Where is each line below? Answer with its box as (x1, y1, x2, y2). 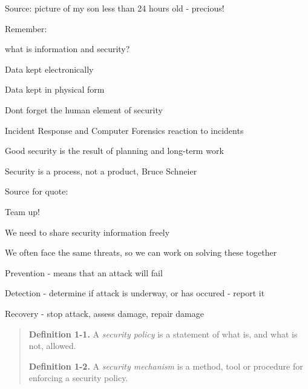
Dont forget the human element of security (5, 103, 163, 116)
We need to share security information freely (5, 225, 170, 238)
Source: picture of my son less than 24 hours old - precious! (5, 2, 224, 14)
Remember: (5, 22, 47, 35)
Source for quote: (5, 185, 68, 198)
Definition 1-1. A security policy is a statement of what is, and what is (28, 327, 298, 340)
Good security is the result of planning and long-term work (5, 144, 224, 157)
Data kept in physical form (5, 83, 105, 96)
